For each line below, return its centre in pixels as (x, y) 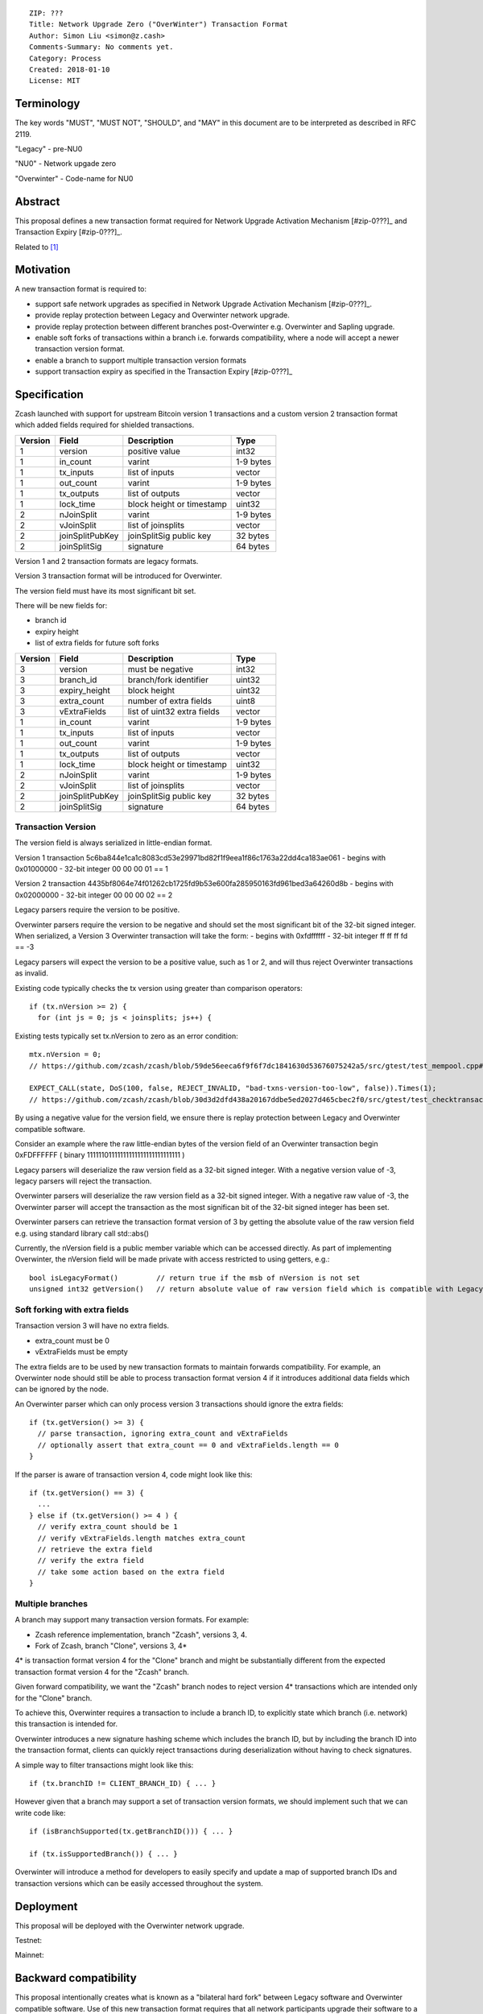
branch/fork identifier (168, 679)
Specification (49, 394)
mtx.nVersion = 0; (66, 1055)
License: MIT (55, 81)
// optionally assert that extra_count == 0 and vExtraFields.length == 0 (188, 1445)
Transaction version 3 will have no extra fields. (92, 1326)
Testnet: (29, 1941)
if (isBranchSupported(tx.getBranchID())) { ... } (131, 1832)
